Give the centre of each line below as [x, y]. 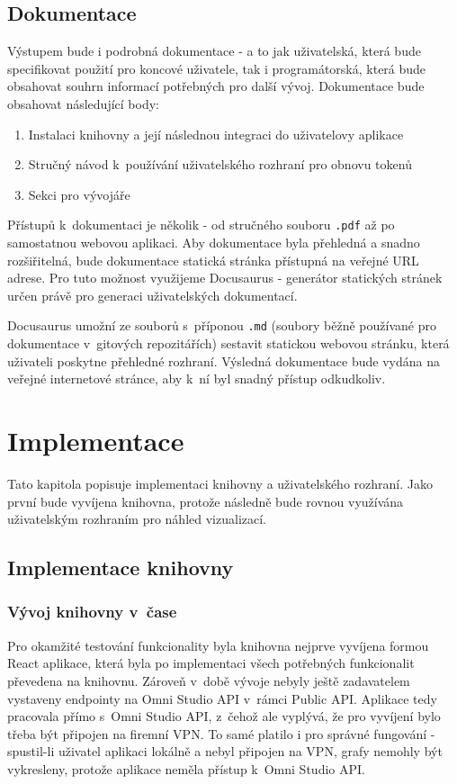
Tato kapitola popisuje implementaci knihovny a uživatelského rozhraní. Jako [220, 483]
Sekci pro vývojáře [79, 194]
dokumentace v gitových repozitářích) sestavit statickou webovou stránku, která [228, 343]
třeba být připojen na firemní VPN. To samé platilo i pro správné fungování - [221, 733]
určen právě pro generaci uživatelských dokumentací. [152, 295]
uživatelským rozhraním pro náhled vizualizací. [137, 519]
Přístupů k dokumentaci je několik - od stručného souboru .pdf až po [201, 225]
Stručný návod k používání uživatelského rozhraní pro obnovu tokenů [220, 164]
